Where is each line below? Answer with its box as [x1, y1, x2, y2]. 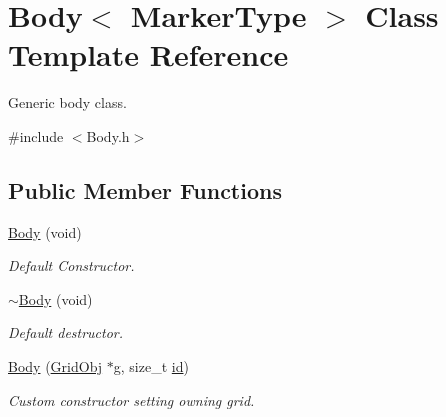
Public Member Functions [8, 174, 282, 205]
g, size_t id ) [113, 356, 189, 377]
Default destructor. [8, 322, 124, 343]
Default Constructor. [8, 255, 135, 276]
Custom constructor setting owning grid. [8, 389, 255, 410]
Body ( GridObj [8, 356, 103, 377]
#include [8, 125, 64, 146]
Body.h [86, 125, 130, 146]
